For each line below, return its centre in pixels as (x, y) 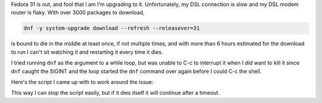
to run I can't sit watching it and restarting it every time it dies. (87, 52)
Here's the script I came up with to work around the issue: (82, 82)
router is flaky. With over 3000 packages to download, (78, 12)
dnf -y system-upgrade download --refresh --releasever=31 (112, 28)
